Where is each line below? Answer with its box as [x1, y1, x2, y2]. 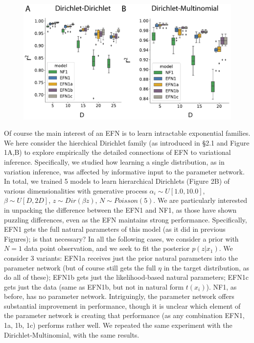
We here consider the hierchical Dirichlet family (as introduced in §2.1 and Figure [4, 137, 250, 147]
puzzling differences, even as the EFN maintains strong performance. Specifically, [4, 214, 247, 224]
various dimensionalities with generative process [4, 185, 147, 196]
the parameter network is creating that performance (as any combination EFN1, [4, 310, 245, 320]
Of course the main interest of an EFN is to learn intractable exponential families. [4, 128, 251, 138]
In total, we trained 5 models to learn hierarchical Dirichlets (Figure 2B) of [4, 176, 230, 186]
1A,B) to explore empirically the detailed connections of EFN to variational [4, 147, 231, 157]
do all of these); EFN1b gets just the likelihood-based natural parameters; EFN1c [4, 272, 249, 282]
